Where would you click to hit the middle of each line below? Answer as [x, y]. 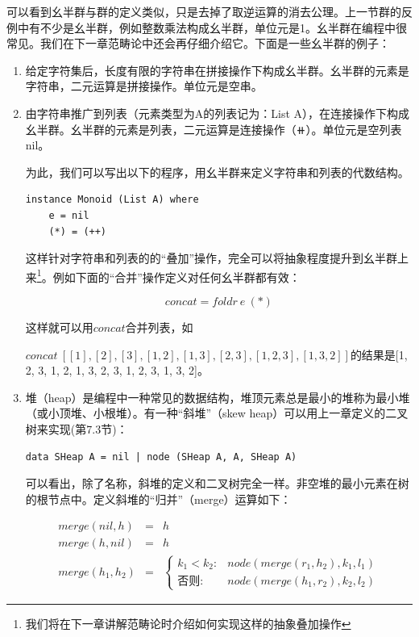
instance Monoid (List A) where [112, 200]
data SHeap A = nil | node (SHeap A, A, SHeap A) [161, 457]
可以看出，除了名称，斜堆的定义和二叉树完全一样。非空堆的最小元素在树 [217, 483]
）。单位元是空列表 [354, 129]
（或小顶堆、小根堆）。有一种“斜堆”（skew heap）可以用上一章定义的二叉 [217, 413]
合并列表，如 [159, 327]
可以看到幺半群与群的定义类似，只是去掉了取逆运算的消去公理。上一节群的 [204, 11]
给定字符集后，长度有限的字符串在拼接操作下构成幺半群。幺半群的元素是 [217, 70]
